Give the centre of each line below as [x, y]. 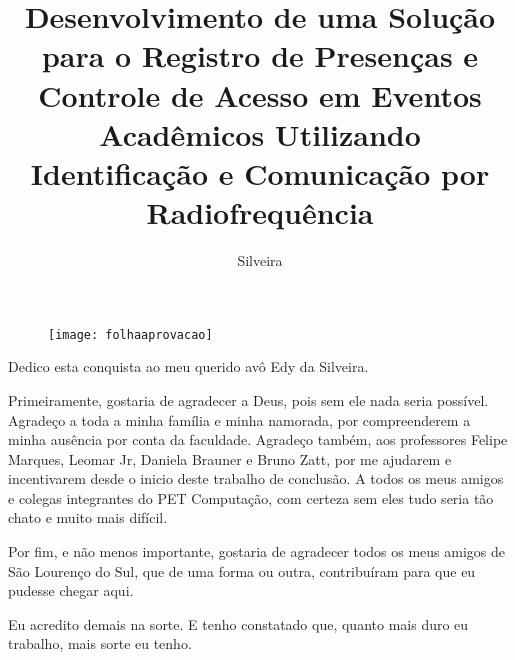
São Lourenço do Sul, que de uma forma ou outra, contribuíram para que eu [242, 570]
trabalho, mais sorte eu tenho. [100, 643]
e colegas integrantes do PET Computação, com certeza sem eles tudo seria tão [251, 497]
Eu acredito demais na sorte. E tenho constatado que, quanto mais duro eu [238, 623]
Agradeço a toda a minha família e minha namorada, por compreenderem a [239, 419]
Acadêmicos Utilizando [260, 133]
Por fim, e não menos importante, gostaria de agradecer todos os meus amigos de [257, 551]
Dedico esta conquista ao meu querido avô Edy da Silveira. [188, 366]
